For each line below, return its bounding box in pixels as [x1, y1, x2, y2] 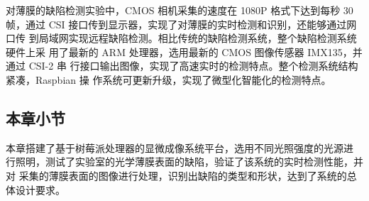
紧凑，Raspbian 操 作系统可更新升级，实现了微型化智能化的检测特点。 [6, 72, 331, 87]
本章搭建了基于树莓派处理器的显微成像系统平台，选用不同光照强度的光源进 [6, 140, 353, 155]
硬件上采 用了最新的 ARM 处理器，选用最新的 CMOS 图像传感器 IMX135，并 [6, 44, 363, 59]
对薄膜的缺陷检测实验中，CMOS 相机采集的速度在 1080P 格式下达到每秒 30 [6, 3, 353, 17]
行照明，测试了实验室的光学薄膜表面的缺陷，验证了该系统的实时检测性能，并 [6, 154, 363, 169]
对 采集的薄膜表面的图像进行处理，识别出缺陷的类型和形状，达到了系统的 [6, 168, 347, 183]
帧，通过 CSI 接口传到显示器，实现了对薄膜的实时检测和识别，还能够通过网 [6, 16, 357, 31]
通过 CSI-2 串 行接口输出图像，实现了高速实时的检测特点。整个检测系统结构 [6, 58, 358, 73]
